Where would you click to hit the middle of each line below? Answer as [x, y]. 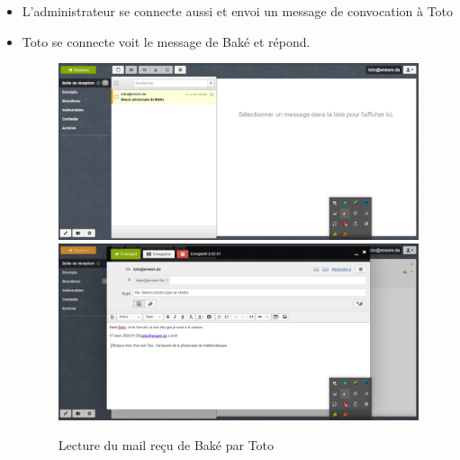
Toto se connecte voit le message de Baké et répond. [166, 41]
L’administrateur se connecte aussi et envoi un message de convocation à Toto [238, 11]
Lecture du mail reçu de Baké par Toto [166, 445]
